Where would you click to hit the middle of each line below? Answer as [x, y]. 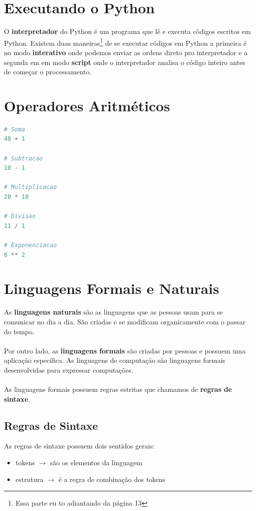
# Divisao [20, 216]
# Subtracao [23, 158]
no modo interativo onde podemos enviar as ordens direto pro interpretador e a [126, 52]
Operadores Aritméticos [87, 105]
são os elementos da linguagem [96, 463]
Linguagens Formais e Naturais [112, 288]
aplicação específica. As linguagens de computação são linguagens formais [115, 360]
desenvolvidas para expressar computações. [69, 369]
